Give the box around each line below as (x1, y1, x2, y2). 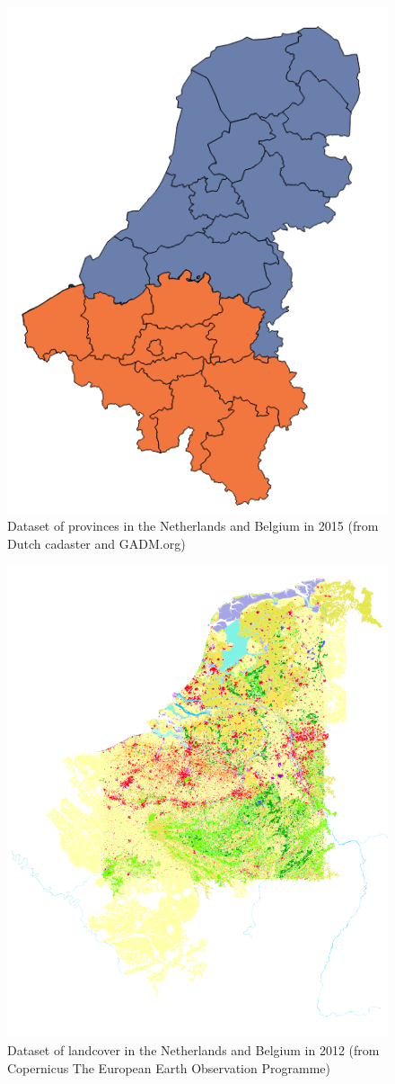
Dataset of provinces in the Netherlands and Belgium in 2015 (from (7, 516, 379, 535)
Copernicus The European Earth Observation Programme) (7, 1058, 330, 1077)
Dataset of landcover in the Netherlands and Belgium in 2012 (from (7, 1041, 380, 1059)
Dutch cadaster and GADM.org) (7, 533, 186, 552)
